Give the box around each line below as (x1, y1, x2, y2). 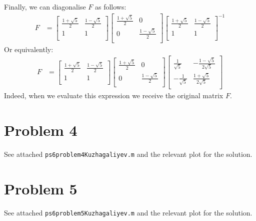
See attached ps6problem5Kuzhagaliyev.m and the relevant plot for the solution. (4, 207, 252, 217)
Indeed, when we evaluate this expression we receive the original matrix (4, 90, 223, 101)
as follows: (94, 2, 126, 12)
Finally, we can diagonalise (4, 2, 86, 12)
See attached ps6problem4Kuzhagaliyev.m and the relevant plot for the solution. (4, 149, 252, 159)
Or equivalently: (4, 44, 53, 54)
